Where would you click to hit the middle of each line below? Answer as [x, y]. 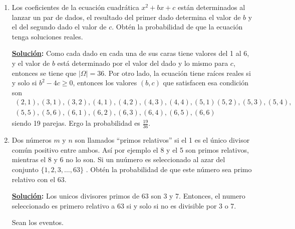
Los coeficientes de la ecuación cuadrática [75, 7]
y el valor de [31, 63]
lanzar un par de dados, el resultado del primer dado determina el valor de [126, 17]
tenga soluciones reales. [47, 36]
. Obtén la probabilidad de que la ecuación [177, 27]
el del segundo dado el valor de [59, 27]
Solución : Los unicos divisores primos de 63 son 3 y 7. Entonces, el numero [128, 196]
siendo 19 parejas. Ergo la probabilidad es [76, 123]
